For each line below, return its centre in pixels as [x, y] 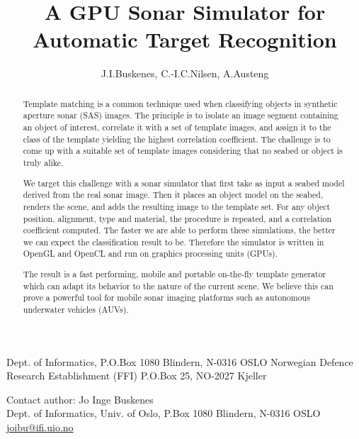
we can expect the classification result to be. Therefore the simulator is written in [173, 241]
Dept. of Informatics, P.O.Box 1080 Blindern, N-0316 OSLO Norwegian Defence [180, 361]
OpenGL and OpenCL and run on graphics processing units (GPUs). [150, 254]
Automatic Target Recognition [185, 39]
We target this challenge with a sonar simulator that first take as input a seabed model [184, 183]
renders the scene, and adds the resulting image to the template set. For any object [177, 206]
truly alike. [43, 162]
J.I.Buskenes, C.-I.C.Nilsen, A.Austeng [185, 73]
